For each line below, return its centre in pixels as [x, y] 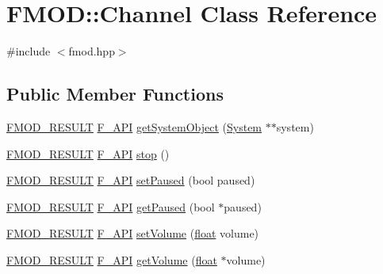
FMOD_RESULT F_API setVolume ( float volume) [133, 233]
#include [29, 51]
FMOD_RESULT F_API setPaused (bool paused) [131, 180]
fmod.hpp [92, 51]
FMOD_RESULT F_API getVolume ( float [112, 259]
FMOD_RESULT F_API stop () [88, 153]
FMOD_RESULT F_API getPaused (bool [111, 206]
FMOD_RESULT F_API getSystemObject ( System [134, 126]
